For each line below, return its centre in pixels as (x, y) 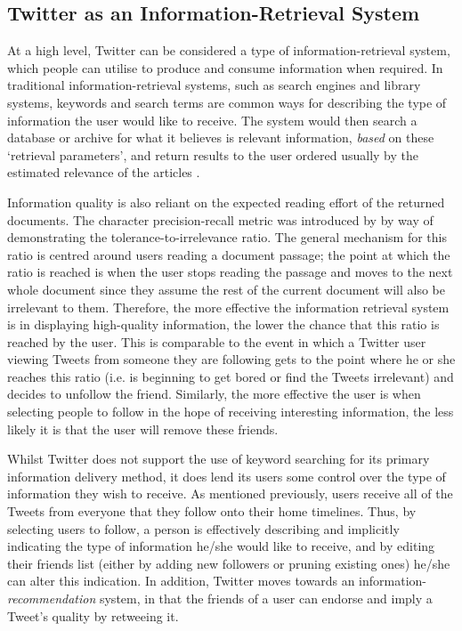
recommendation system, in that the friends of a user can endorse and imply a (220, 599)
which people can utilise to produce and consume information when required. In (225, 67)
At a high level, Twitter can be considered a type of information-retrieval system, (229, 50)
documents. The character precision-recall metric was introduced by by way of (220, 219)
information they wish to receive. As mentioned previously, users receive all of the (230, 493)
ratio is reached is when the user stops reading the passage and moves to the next (230, 272)
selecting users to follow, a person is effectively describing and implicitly (203, 528)
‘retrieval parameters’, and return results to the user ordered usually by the (213, 154)
